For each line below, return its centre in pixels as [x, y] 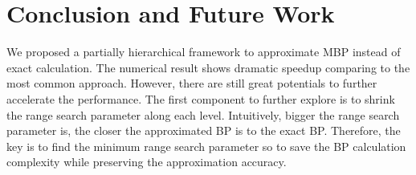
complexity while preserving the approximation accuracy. [147, 162]
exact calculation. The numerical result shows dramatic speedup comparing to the [208, 67]
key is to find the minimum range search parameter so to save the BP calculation [206, 146]
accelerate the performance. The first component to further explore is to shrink [201, 98]
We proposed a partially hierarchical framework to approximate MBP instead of [204, 52]
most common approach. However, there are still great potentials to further [192, 83]
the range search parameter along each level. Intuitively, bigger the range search [203, 114]
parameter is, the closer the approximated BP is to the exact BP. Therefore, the [204, 130]
